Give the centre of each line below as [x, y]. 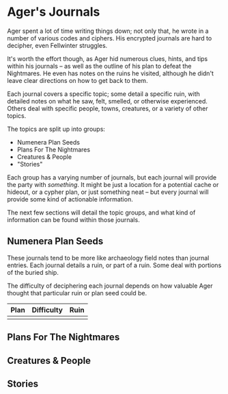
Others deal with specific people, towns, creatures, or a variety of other [108, 108]
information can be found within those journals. [73, 219]
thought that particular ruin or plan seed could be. [77, 293]
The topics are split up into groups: [56, 129]
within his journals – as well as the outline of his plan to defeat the [99, 66]
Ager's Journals [54, 12]
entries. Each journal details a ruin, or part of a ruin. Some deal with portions [114, 265]
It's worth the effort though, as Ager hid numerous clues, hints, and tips [108, 58]
